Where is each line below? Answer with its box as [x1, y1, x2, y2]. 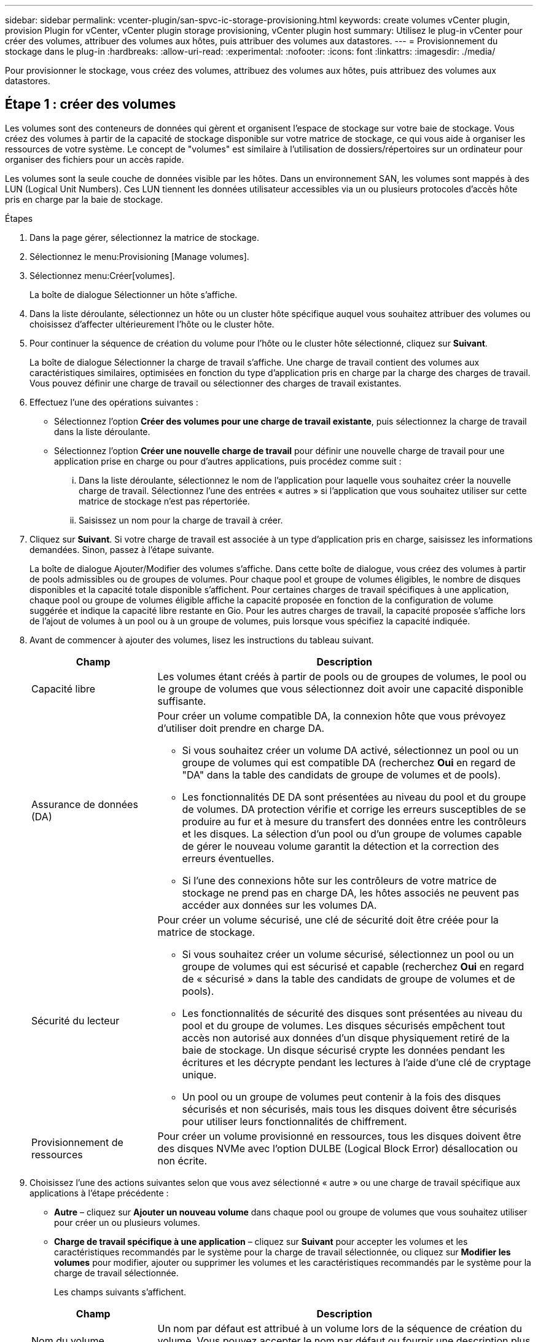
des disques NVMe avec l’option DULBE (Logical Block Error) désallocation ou [157, 1142, 518, 1155]
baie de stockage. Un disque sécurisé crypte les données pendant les [182, 1043, 505, 1056]
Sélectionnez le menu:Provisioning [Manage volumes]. [29, 251, 249, 262]
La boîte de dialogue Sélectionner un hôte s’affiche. [29, 289, 238, 300]
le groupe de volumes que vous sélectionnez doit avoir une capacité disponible [157, 682, 524, 695]
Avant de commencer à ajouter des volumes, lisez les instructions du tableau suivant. [29, 634, 374, 645]
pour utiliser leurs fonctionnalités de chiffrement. [182, 1115, 407, 1128]
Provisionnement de [31, 1136, 123, 1148]
